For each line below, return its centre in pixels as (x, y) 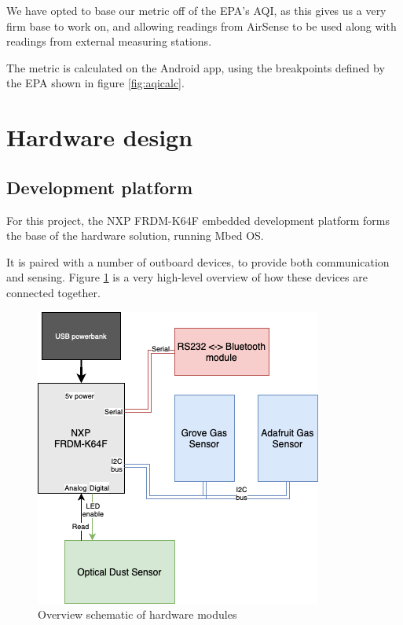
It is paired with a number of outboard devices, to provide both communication (198, 261)
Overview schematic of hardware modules (137, 614)
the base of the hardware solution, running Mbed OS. (135, 235)
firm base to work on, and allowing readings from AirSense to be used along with (201, 26)
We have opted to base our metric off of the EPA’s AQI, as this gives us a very (196, 10)
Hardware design (100, 137)
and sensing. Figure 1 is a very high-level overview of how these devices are (187, 277)
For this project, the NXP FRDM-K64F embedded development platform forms (198, 220)
